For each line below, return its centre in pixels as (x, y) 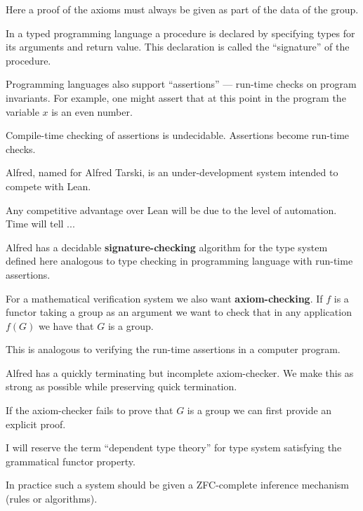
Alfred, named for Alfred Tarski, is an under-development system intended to (172, 172)
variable (22, 111)
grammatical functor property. (71, 461)
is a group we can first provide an (259, 410)
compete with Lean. (48, 186)
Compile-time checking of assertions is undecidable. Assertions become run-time (178, 135)
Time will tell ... (40, 224)
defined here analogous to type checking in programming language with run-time (179, 261)
